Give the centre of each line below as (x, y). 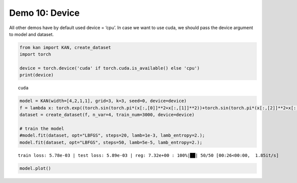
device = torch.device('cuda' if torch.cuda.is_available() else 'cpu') (110, 68)
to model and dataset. (31, 34)
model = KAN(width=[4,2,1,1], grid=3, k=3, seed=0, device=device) (103, 101)
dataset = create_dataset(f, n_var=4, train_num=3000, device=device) (107, 115)
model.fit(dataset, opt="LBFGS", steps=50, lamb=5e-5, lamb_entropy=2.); (111, 142)
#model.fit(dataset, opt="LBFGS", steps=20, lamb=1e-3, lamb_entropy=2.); (112, 135)
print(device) (37, 75)
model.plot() (35, 168)
